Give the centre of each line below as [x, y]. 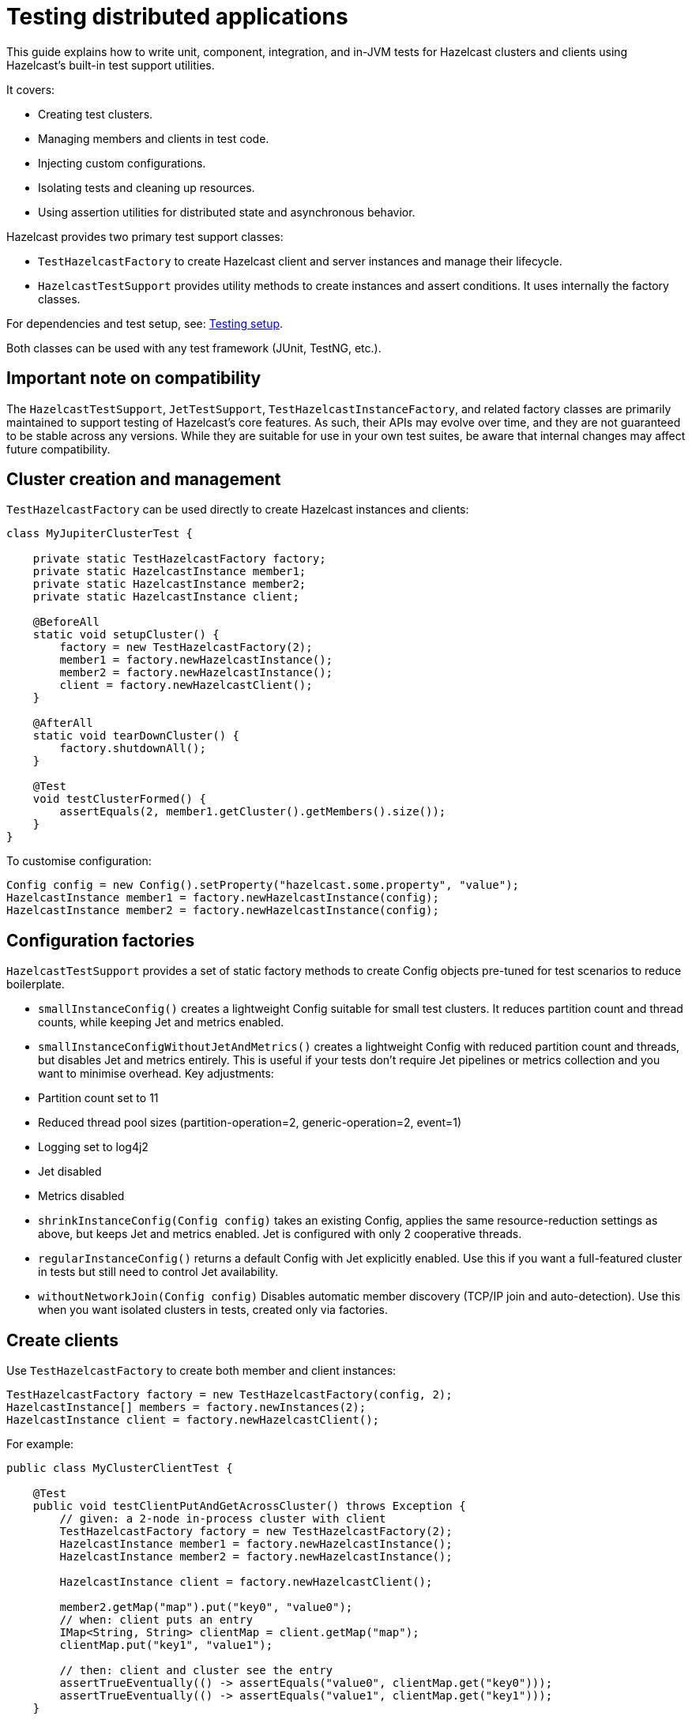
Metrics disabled [81, 1196]
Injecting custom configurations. [122, 163]
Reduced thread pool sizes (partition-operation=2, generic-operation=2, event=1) [250, 1123]
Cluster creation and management [144, 480]
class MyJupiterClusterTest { [100, 534]
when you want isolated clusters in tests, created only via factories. [213, 1310]
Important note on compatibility [134, 378]
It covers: [31, 89]
